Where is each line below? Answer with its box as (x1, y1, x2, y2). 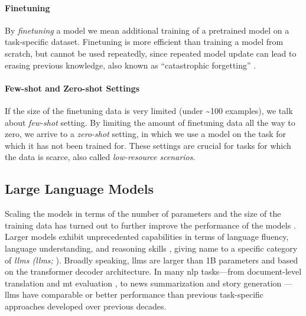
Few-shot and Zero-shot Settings (5, 82, 140, 94)
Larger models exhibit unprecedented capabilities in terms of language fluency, (5, 230, 289, 243)
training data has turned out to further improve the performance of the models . (5, 219, 296, 231)
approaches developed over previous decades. (5, 299, 167, 312)
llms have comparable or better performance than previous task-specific (5, 288, 264, 301)
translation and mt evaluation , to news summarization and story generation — (5, 276, 293, 289)
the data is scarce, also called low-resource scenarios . (5, 151, 196, 163)
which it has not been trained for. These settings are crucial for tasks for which (5, 139, 291, 151)
